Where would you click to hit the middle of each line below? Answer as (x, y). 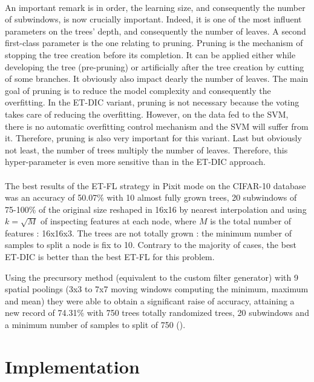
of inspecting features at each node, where (118, 221)
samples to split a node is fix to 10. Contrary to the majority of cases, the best (151, 245)
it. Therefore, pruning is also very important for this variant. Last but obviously (153, 138)
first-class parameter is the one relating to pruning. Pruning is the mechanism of (154, 43)
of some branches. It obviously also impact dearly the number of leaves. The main (157, 79)
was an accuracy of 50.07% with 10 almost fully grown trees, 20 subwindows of (151, 197)
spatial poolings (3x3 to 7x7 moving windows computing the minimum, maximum (157, 289)
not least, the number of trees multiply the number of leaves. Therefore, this (146, 149)
